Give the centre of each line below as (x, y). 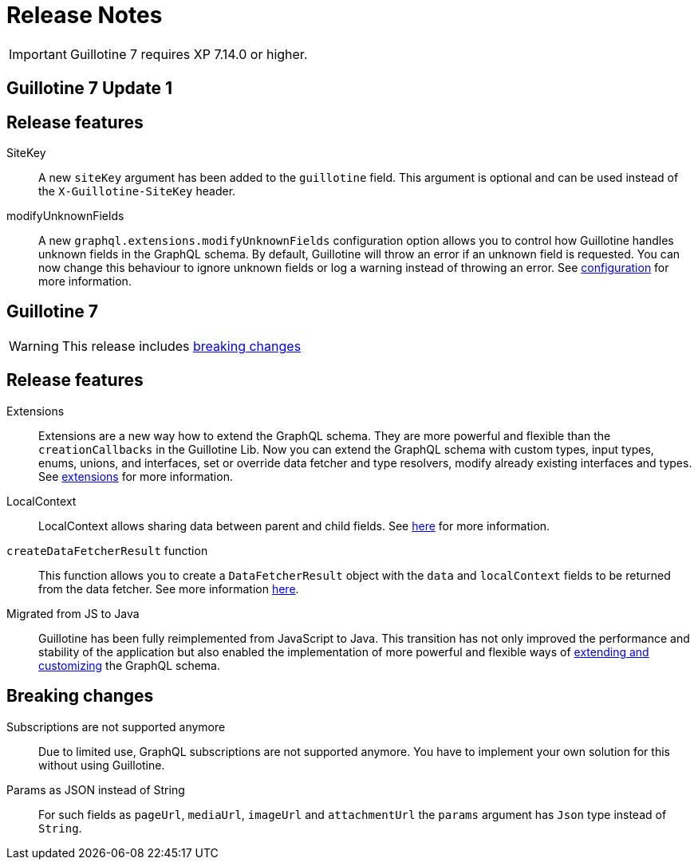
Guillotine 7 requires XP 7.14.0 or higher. (189, 54)
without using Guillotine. (102, 765)
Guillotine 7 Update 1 (89, 89)
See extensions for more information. (136, 476)
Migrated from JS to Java (73, 613)
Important (38, 54)
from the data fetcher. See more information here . (169, 588)
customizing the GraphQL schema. (130, 665)
